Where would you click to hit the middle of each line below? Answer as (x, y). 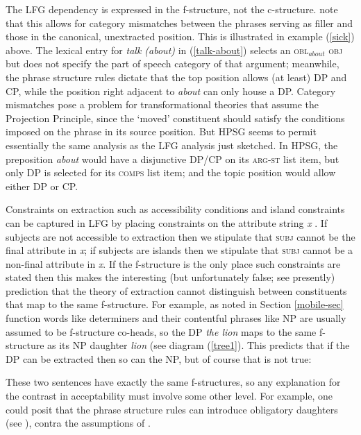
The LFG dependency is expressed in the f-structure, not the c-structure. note (172, 9)
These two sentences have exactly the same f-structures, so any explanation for (173, 382)
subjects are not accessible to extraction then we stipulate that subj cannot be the (180, 236)
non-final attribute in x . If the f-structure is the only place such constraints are (173, 263)
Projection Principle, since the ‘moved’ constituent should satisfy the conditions (175, 118)
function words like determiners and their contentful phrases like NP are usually (176, 318)
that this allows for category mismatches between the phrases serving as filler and (179, 23)
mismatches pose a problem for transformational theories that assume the (162, 104)
